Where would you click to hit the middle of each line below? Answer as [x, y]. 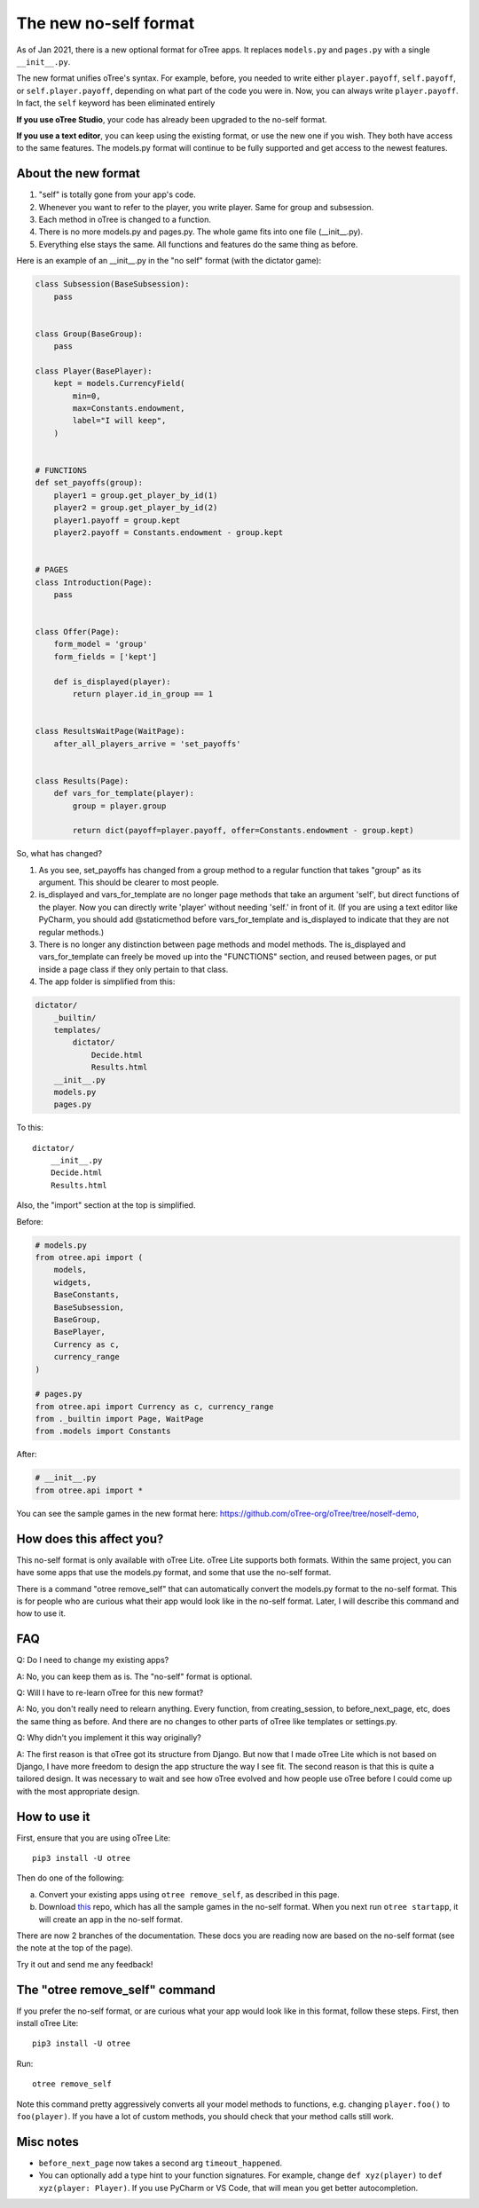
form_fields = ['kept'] [105, 656]
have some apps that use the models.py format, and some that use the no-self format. [174, 1573]
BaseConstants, [86, 1295]
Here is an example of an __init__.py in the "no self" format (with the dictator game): [169, 261]
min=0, [86, 396]
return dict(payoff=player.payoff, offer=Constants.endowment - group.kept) [243, 831]
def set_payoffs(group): [89, 483]
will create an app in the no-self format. [111, 1919]
